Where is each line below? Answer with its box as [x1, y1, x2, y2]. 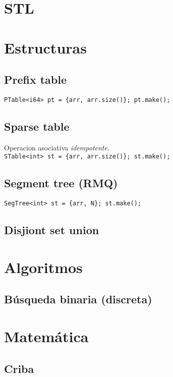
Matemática [4, 326, 89, 347]
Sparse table [4, 119, 70, 134]
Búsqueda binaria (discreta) [4, 291, 152, 307]
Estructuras [4, 37, 87, 58]
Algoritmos [4, 256, 83, 277]
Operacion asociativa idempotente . [4, 142, 109, 152]
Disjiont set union [4, 222, 99, 238]
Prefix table [4, 72, 67, 87]
